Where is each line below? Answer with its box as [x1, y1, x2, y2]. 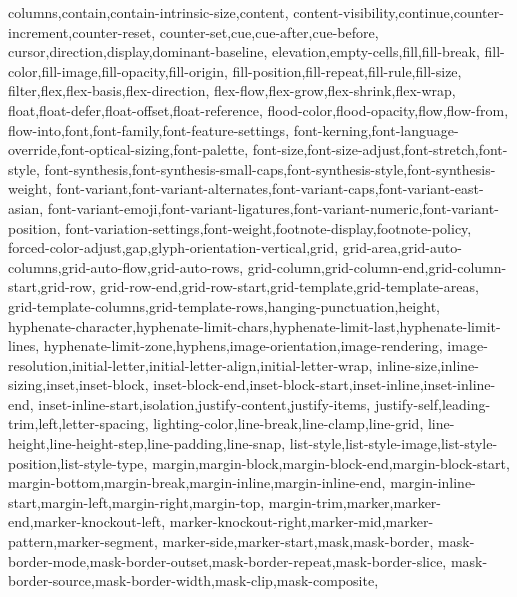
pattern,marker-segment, [8, 531, 158, 552]
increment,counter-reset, [8, 21, 156, 42]
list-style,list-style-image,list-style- [289, 433, 498, 454]
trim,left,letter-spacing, [8, 413, 149, 434]
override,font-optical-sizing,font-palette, [8, 139, 249, 160]
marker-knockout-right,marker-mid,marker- [169, 511, 434, 532]
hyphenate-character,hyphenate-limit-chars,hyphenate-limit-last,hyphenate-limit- [8, 315, 501, 336]
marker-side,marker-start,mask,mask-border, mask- [162, 531, 475, 552]
